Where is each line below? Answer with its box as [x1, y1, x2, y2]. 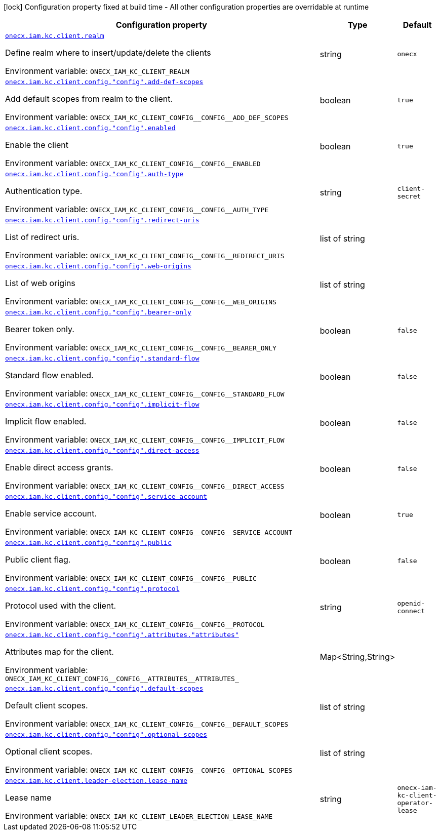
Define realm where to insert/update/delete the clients [5, 48, 211, 58]
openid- [397, 599, 425, 607]
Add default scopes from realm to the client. [5, 94, 173, 104]
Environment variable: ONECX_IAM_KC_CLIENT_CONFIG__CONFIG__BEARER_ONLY [5, 342, 276, 352]
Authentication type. [5, 186, 83, 196]
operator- [397, 799, 433, 807]
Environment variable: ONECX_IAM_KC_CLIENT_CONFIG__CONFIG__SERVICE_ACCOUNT [5, 527, 293, 537]
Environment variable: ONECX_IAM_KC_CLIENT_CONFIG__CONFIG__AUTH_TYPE [5, 204, 269, 214]
